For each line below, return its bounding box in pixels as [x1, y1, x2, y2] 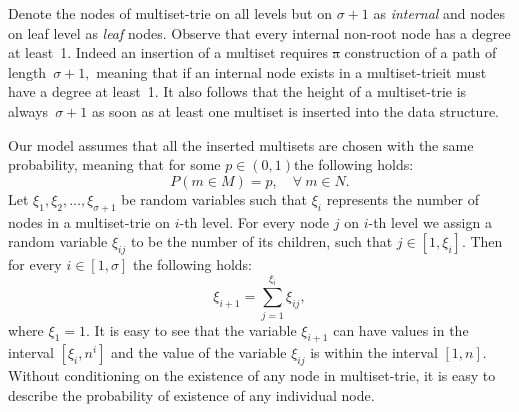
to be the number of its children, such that [130, 231, 393, 252]
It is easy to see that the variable [94, 319, 297, 340]
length [8, 61, 47, 82]
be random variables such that [121, 188, 308, 209]
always [8, 100, 49, 121]
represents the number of [326, 188, 480, 209]
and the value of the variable [111, 342, 287, 363]
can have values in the [333, 319, 469, 340]
